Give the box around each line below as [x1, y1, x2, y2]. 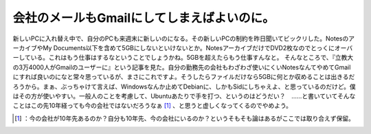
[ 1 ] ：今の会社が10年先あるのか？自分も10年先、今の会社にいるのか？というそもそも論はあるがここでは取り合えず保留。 [14, 114, 355, 122]
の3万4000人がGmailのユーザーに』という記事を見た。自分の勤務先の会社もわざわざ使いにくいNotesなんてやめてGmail [12, 63, 351, 71]
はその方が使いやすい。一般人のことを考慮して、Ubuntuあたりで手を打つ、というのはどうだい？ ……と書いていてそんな [12, 91, 356, 100]
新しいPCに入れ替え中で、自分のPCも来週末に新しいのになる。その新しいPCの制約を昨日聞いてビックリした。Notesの [12, 34, 349, 43]
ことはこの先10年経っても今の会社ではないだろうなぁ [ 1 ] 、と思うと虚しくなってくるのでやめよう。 [12, 102, 292, 110]
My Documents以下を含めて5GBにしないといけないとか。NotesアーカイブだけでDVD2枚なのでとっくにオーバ [42, 43, 353, 52]
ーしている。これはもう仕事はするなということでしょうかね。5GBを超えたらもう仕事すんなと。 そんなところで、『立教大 [12, 54, 354, 62]
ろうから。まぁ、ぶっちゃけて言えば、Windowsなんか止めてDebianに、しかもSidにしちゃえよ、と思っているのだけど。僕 [12, 82, 357, 91]
